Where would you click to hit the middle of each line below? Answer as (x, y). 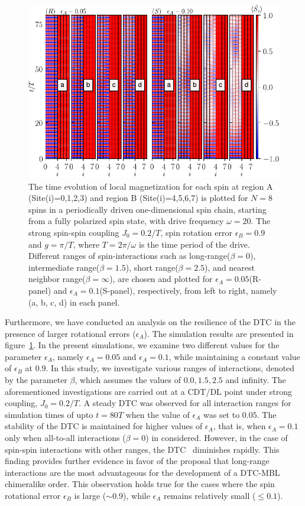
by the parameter (36, 380)
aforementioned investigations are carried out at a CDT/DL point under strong (149, 391)
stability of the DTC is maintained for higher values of (104, 426)
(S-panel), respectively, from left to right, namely (188, 290)
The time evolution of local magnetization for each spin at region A (151, 186)
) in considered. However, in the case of (217, 438)
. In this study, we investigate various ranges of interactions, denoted (170, 368)
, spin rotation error (196, 232)
